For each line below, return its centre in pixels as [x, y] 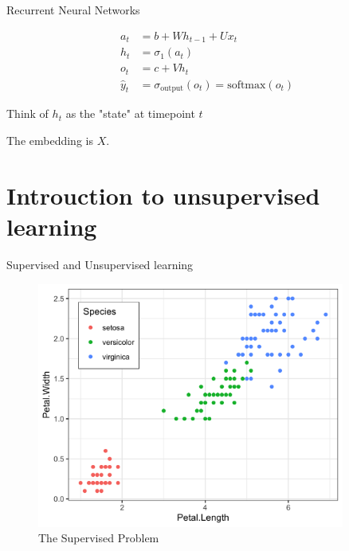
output [172, 89]
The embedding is [50, 141]
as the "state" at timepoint [130, 113]
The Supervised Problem [99, 538]
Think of [27, 113]
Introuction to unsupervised [163, 195]
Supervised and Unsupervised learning [100, 264]
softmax [247, 85]
